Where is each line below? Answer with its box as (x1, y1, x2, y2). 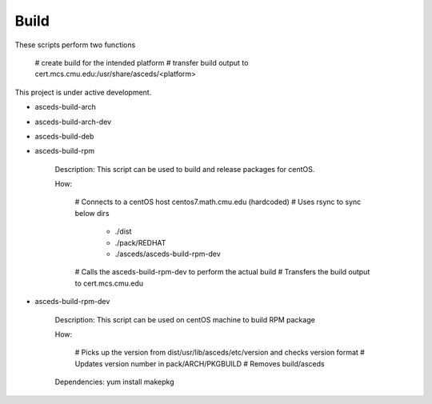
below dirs (74, 208, 110, 218)
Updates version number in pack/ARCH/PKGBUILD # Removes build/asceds (74, 358, 325, 368)
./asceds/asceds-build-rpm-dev (114, 249, 222, 259)
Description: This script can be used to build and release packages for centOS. (54, 164, 315, 174)
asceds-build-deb (34, 131, 94, 141)
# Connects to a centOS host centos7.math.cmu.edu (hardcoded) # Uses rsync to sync (74, 197, 362, 207)
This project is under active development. (14, 87, 152, 97)
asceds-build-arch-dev (34, 117, 112, 126)
